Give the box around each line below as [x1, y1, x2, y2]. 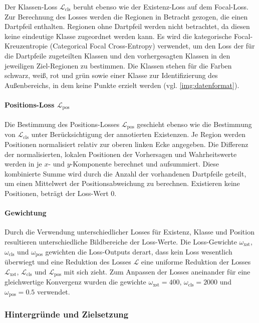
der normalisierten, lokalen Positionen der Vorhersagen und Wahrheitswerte [5, 148, 237, 159]
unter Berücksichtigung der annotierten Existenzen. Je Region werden [31, 129, 245, 139]
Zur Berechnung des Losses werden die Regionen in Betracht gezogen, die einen [5, 11, 248, 21]
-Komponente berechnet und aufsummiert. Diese [70, 158, 219, 169]
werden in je [5, 158, 42, 169]
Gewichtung [5, 207, 47, 218]
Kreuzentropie [5, 40, 48, 51]
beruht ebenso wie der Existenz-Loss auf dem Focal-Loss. [73, 1, 248, 11]
